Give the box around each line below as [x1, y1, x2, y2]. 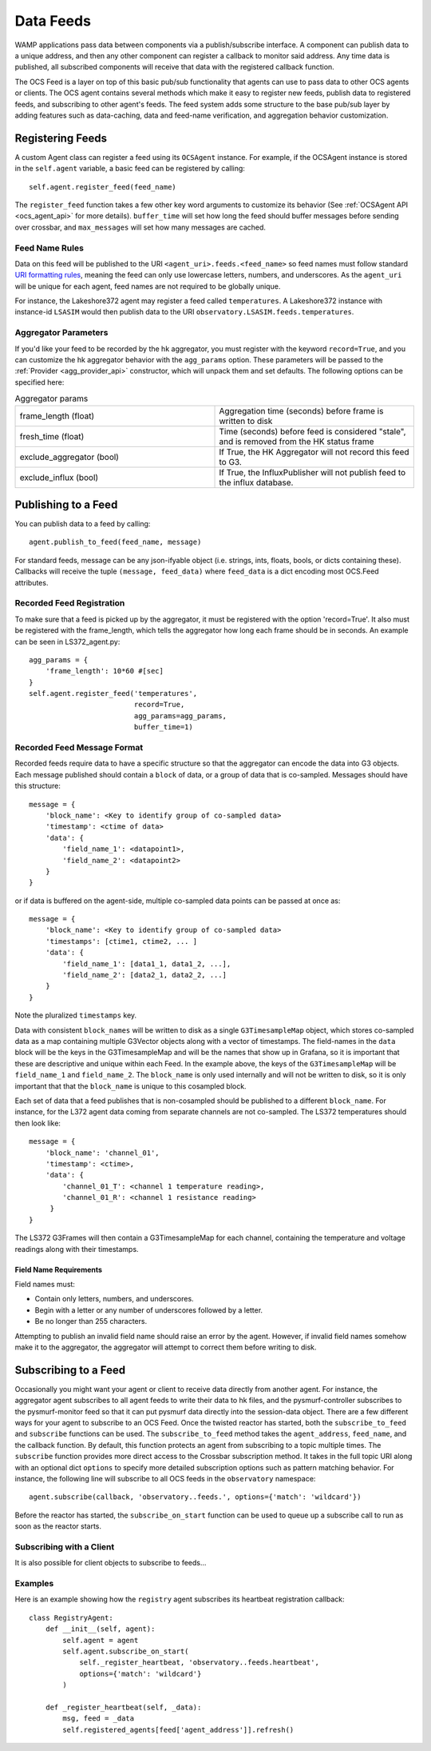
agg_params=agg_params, [133, 711, 227, 720]
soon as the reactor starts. [14, 1521, 102, 1531]
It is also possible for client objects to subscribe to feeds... [14, 1558, 207, 1568]
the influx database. [219, 477, 294, 488]
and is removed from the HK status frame [219, 436, 374, 447]
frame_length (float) [19, 410, 95, 422]
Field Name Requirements [14, 1265, 103, 1274]
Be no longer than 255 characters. [34, 1317, 148, 1326]
